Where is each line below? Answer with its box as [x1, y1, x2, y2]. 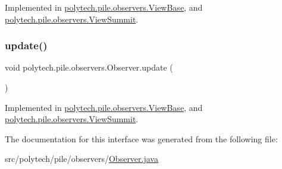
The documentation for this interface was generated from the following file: [5, 132, 278, 145]
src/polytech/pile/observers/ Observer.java [5, 152, 158, 165]
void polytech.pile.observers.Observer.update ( [5, 61, 173, 74]
